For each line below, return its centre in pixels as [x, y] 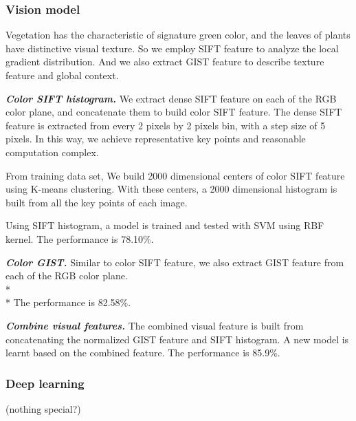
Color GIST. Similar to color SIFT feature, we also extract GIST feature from [175, 262]
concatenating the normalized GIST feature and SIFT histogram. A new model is [177, 339]
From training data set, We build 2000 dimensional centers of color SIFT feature [175, 175]
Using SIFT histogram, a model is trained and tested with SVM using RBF [165, 225]
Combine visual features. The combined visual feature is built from [155, 325]
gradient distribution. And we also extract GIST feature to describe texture [165, 62]
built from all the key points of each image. [97, 202]
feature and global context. [62, 75]
